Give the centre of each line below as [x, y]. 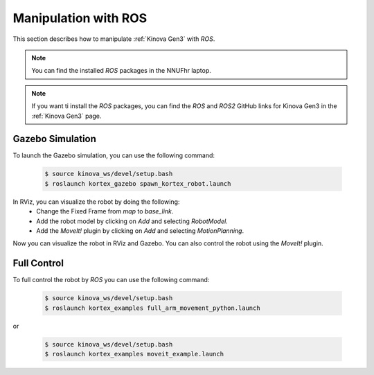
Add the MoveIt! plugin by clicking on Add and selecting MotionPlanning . [140, 230]
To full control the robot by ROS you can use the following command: [111, 280]
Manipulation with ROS [80, 18]
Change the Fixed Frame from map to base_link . [105, 211]
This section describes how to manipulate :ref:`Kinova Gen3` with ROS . [114, 39]
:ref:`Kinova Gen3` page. [66, 116]
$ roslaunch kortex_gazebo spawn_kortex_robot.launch [138, 183]
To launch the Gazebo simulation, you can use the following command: [114, 155]
